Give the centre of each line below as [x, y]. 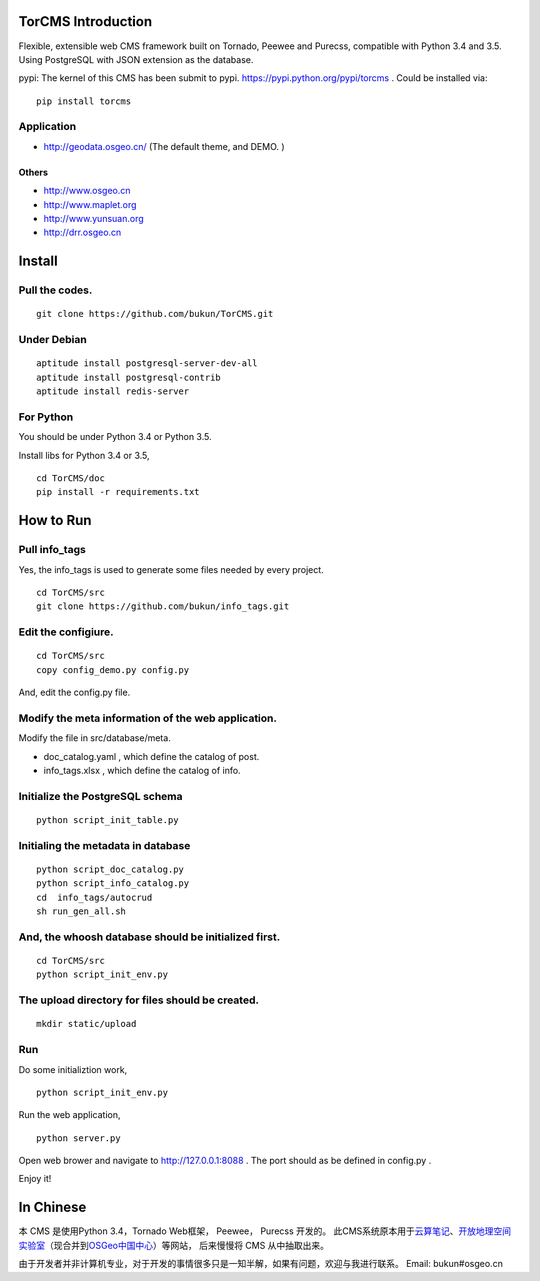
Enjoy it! [35, 1179]
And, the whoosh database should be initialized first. [149, 937]
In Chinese [52, 1207]
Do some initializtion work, [73, 1069]
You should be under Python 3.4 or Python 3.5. [115, 437]
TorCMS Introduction [85, 21]
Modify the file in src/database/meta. [95, 738]
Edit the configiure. [66, 632]
